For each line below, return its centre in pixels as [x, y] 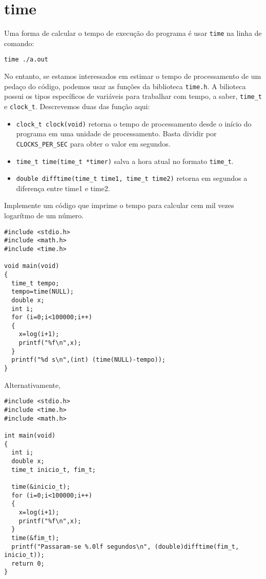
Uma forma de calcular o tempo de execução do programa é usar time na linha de [133, 33]
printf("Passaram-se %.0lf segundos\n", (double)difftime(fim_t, [125, 546]
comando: [19, 43]
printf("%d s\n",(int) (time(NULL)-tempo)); [88, 360]
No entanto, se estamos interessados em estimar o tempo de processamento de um [133, 76]
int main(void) [30, 435]
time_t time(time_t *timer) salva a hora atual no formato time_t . [125, 161]
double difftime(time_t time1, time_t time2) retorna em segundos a [132, 178]
